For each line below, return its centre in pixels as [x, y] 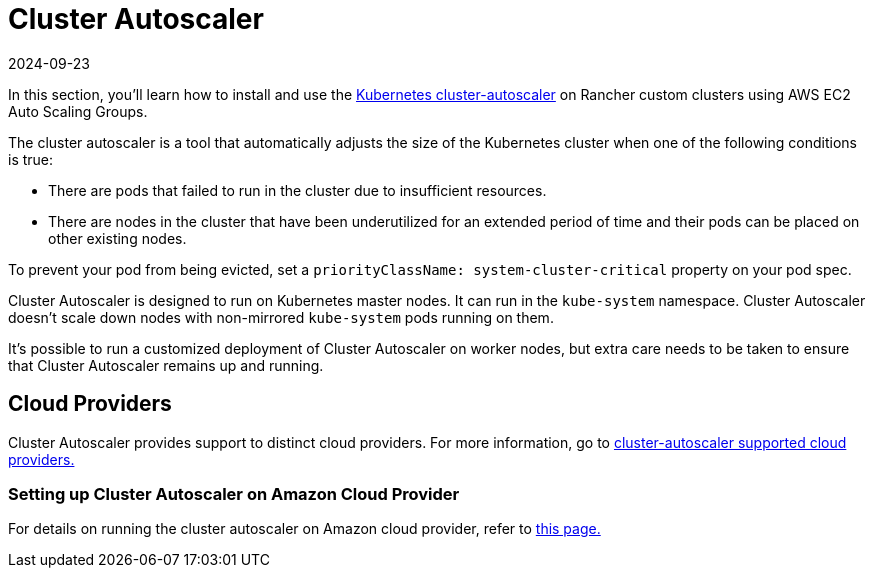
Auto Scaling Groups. [78, 111]
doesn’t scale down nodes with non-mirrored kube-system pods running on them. [281, 317]
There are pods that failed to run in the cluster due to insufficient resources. [297, 190]
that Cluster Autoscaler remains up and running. [166, 365]
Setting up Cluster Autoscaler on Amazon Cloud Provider [234, 493]
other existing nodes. [117, 238]
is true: [31, 159]
